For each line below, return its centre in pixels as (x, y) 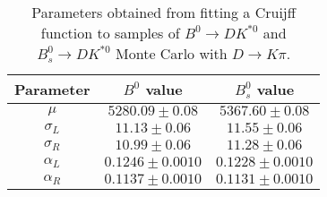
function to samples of (110, 33)
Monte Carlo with (172, 53)
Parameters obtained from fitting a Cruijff (164, 12)
